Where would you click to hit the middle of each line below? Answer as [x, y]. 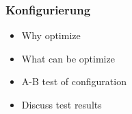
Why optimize [51, 35]
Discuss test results [62, 104]
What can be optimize [68, 58]
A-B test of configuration [74, 81]
